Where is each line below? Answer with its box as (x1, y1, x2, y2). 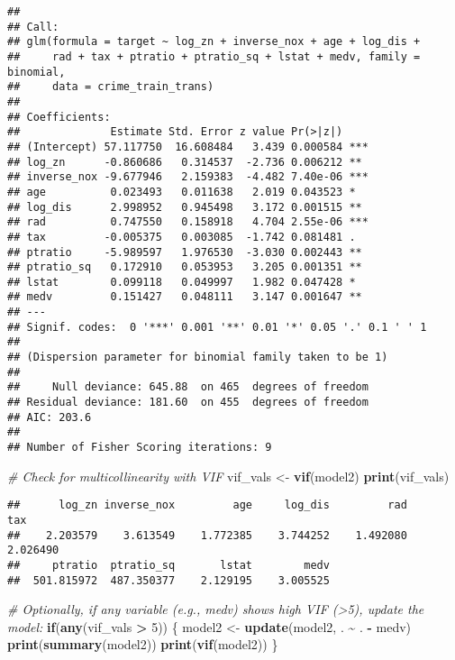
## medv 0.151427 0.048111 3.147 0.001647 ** (7, 290, 362, 304)
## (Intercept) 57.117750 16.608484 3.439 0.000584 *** (7, 140, 369, 153)
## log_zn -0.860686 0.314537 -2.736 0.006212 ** (7, 155, 362, 169)
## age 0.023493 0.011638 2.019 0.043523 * (7, 185, 356, 198)
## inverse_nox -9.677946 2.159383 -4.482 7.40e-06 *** (7, 170, 369, 184)
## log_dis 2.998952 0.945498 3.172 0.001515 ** (7, 200, 362, 214)
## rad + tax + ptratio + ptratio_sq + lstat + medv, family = (7, 50, 421, 63)
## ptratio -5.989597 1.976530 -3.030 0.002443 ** (7, 245, 362, 259)
